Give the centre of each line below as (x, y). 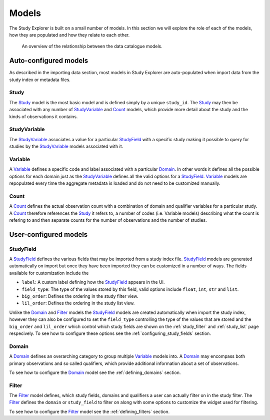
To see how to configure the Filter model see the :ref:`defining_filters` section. (89, 411)
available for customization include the (49, 273)
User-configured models (48, 235)
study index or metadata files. (40, 80)
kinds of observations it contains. (43, 116)
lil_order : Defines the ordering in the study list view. (78, 303)
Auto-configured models (49, 61)
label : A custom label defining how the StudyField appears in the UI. (93, 282)
